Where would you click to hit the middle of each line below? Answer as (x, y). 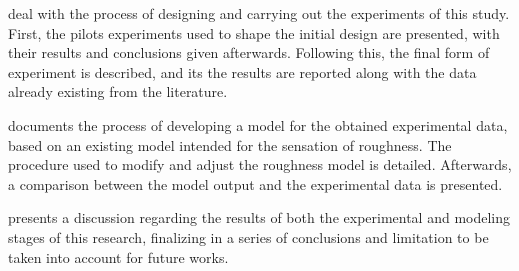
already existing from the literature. (118, 91)
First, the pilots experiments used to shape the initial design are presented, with (254, 32)
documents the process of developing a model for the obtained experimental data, (258, 124)
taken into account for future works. (118, 256)
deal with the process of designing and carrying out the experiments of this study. (259, 13)
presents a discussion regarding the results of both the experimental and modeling (259, 217)
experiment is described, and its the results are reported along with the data (242, 71)
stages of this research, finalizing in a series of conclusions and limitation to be (248, 236)
